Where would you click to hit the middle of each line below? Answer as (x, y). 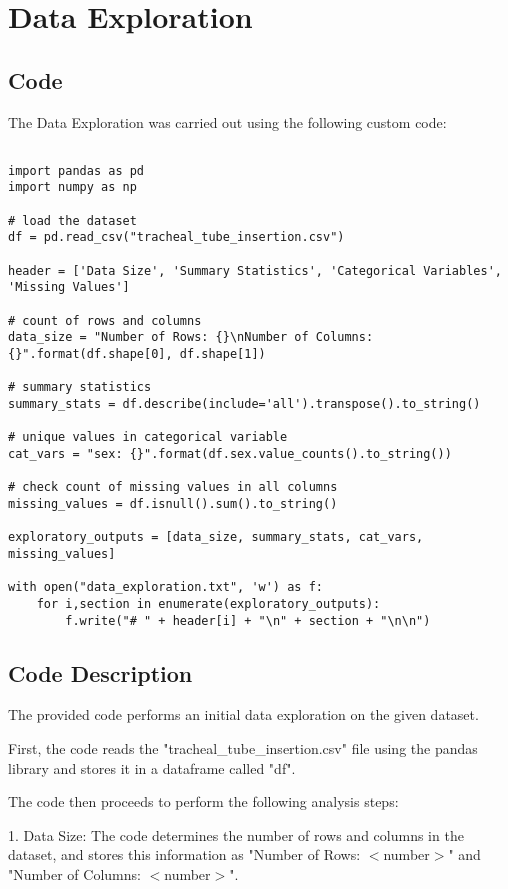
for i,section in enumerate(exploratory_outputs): (208, 603)
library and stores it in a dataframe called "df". (152, 767)
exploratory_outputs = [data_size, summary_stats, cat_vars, (216, 537)
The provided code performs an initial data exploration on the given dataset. (243, 714)
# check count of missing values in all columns (173, 487)
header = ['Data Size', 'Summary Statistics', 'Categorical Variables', (255, 270)
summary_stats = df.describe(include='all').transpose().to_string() (244, 404)
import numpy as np (72, 187)
